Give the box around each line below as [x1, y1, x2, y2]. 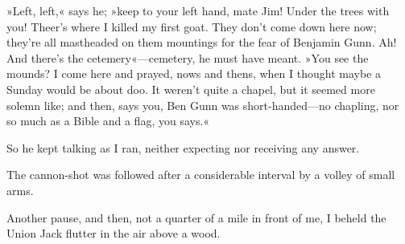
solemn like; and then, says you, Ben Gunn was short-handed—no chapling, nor [6, 96, 399, 113]
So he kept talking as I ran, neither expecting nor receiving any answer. [6, 139, 360, 156]
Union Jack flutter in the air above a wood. [6, 225, 221, 242]
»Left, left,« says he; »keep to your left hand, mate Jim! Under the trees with [6, 2, 390, 18]
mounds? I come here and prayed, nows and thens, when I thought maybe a [6, 65, 382, 82]
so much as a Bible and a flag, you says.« [6, 112, 210, 129]
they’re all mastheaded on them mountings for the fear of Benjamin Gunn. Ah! [6, 34, 397, 51]
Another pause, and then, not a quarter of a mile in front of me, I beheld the [6, 209, 386, 226]
